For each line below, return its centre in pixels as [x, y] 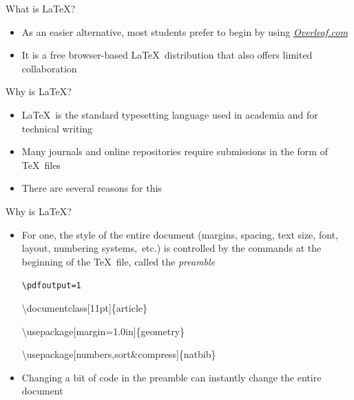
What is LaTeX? [41, 8]
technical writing [57, 128]
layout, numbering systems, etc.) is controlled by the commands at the [171, 248]
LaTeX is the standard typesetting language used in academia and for [170, 114]
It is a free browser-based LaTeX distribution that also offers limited [167, 55]
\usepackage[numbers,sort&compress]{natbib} [119, 354]
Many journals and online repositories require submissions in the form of [175, 151]
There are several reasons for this [92, 188]
